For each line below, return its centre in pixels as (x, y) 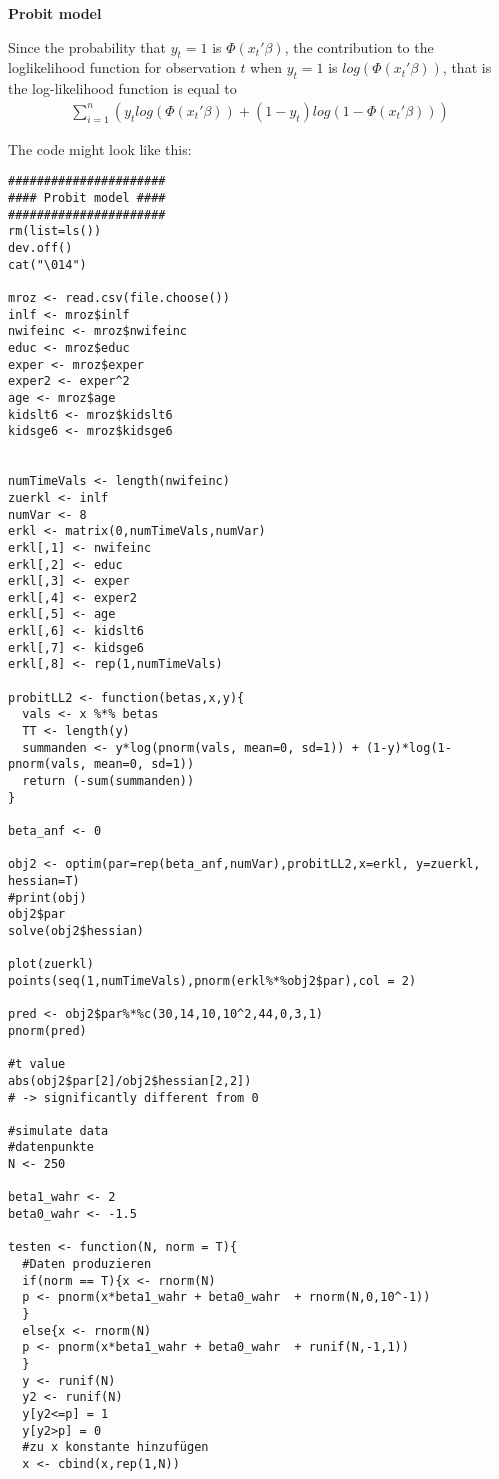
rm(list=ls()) (55, 231)
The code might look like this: (100, 148)
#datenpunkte (51, 1147)
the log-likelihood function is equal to (122, 88)
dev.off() (40, 248)
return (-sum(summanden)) (108, 781)
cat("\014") (47, 264)
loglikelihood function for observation (122, 67)
